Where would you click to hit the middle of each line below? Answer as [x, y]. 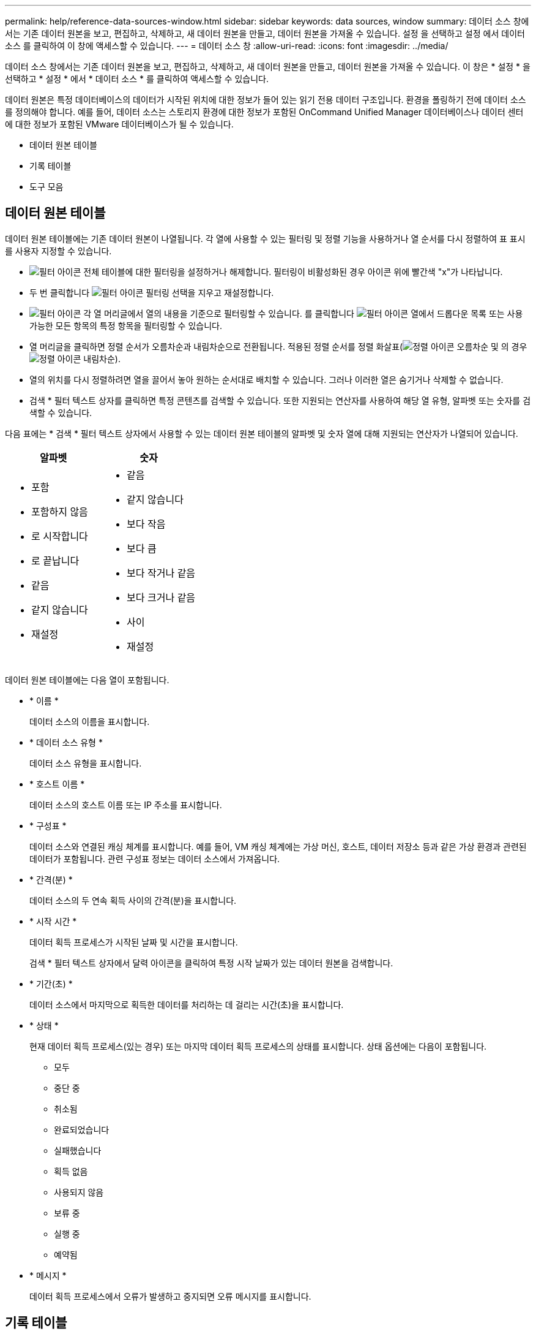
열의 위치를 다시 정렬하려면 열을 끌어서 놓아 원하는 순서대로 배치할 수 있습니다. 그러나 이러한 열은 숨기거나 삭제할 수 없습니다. [266, 379]
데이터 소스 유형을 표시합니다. [86, 763]
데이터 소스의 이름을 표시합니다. [90, 721]
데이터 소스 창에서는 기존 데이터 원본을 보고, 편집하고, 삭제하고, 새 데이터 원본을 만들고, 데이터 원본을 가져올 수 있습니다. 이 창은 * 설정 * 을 [268, 66]
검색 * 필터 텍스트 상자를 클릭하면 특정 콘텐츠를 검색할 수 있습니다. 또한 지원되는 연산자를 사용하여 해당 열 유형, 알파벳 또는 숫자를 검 [280, 400]
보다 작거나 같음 [161, 573]
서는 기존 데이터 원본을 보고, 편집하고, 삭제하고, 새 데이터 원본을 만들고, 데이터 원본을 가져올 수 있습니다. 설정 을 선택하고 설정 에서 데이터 [265, 33]
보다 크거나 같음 [161, 597]
